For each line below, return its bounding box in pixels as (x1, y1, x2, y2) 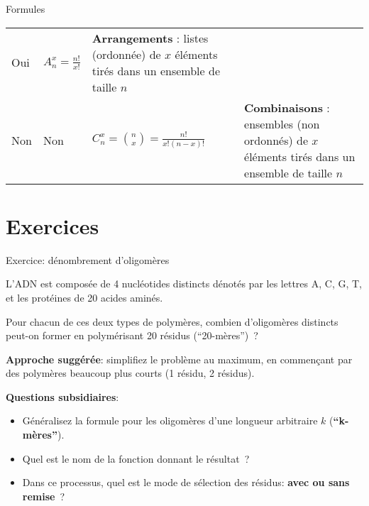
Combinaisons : (244, 99, 330, 116)
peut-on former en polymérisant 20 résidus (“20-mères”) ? (6, 328, 258, 343)
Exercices (6, 211, 99, 240)
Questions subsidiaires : (6, 389, 119, 404)
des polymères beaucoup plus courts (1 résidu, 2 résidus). (6, 365, 255, 380)
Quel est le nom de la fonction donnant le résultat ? (22, 451, 250, 466)
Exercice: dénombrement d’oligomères (6, 252, 170, 267)
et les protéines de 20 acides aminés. (6, 290, 163, 304)
